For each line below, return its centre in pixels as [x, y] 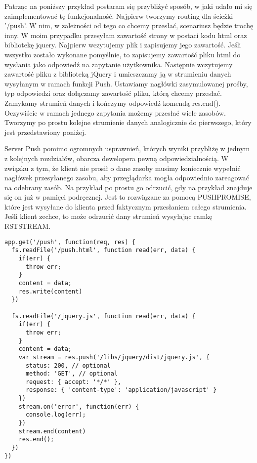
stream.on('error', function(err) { [79, 406]
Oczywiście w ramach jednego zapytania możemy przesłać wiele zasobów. [115, 112]
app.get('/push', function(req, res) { [70, 242]
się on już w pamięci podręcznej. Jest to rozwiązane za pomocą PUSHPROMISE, [128, 197]
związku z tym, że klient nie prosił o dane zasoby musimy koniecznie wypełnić [123, 168]
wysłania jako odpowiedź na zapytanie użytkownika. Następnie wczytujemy [119, 64]
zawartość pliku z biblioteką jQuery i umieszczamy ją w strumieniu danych [118, 74]
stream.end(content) [52, 431]
